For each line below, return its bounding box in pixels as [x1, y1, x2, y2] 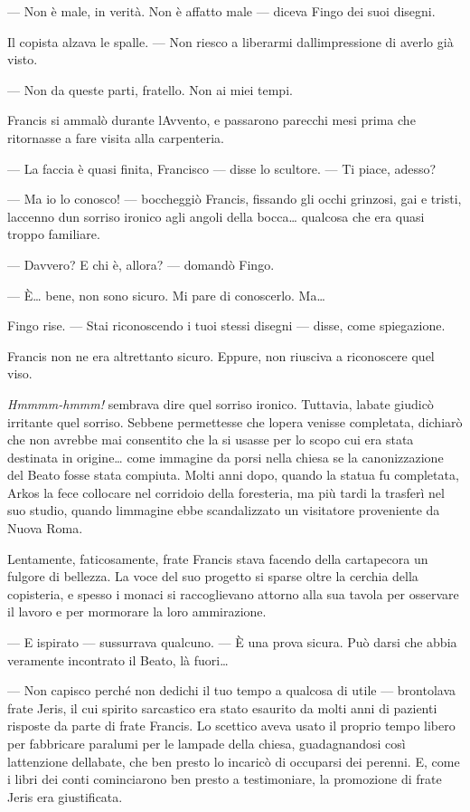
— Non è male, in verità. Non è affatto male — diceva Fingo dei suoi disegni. [7, 2, 436, 20]
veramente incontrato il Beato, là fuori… [7, 650, 229, 669]
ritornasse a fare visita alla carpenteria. [7, 128, 224, 147]
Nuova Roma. [7, 519, 83, 538]
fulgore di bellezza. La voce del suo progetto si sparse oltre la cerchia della [7, 567, 418, 586]
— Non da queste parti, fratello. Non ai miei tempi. [7, 80, 293, 99]
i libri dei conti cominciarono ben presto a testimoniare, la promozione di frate [7, 769, 442, 788]
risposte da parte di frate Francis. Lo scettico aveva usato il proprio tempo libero [7, 716, 456, 735]
